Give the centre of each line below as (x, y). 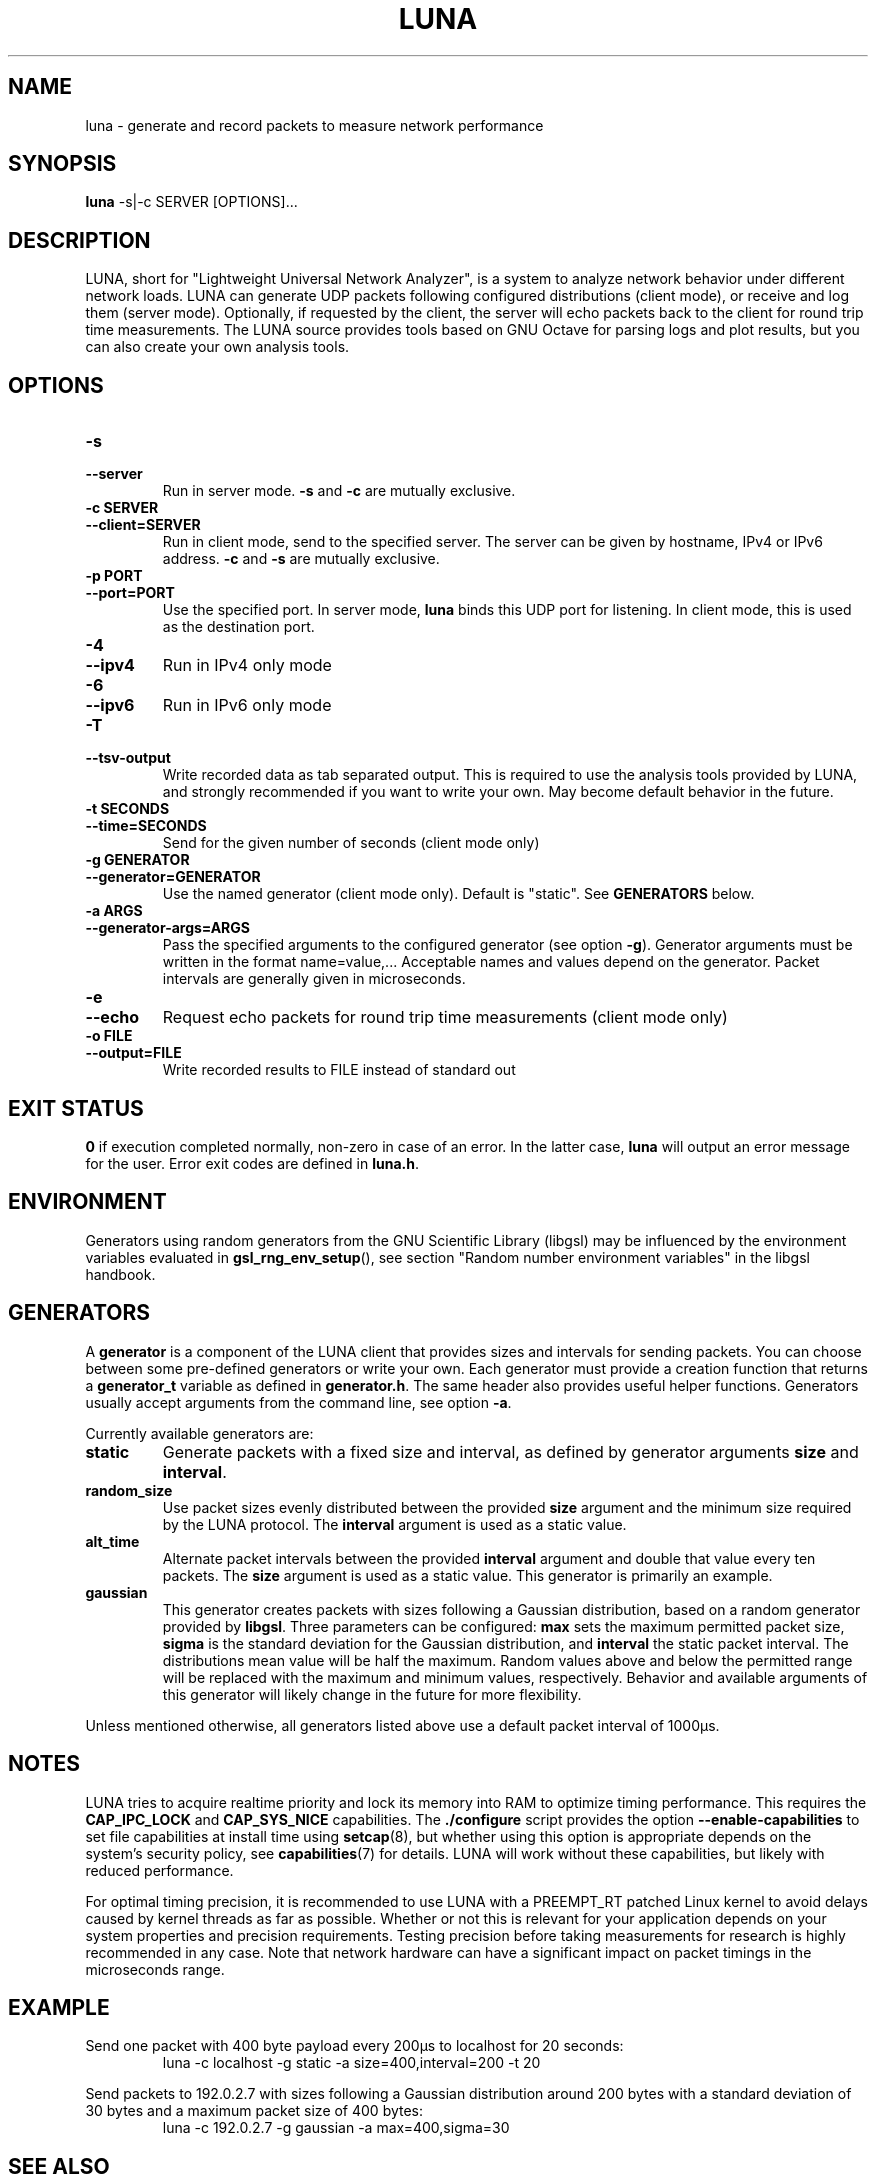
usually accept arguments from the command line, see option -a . (298, 1402)
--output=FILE (133, 1053)
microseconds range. (155, 1969)
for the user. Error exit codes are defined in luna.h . (252, 1163)
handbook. (120, 1274)
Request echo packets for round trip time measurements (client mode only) (445, 1017)
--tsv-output (128, 758)
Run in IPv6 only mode (247, 705)
